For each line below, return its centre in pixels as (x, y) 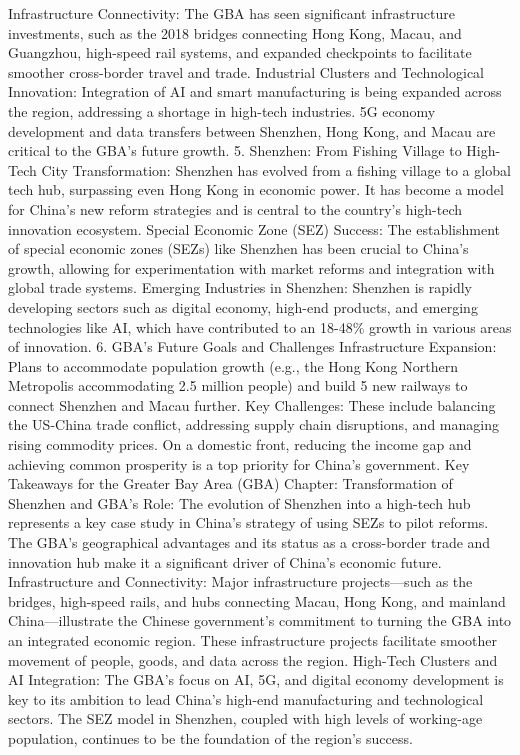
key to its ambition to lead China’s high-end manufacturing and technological (246, 698)
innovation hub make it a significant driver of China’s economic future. (225, 561)
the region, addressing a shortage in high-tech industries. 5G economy (222, 110)
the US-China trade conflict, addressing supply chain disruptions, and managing (253, 424)
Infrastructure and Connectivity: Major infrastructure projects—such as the (240, 581)
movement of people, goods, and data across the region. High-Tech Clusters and (253, 659)
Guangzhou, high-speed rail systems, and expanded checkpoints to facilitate (240, 52)
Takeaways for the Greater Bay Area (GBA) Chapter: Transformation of (230, 483)
